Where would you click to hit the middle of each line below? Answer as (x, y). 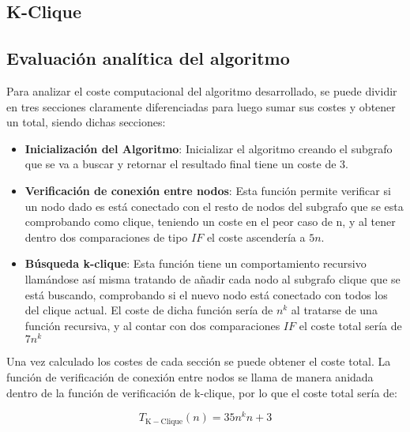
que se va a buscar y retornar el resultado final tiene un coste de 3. (186, 164)
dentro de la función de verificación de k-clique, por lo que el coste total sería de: (202, 392)
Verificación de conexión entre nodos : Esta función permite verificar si (208, 190)
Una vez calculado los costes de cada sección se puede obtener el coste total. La (199, 361)
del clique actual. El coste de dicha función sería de (149, 310)
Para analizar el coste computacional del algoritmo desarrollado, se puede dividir (202, 90)
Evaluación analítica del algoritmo (148, 58)
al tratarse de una (334, 310)
